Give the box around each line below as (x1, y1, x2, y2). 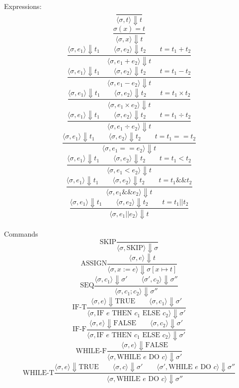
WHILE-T (22, 369, 54, 377)
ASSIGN (80, 260, 107, 267)
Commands (4, 229, 38, 239)
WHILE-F (76, 347, 107, 355)
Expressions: (4, 1, 42, 11)
